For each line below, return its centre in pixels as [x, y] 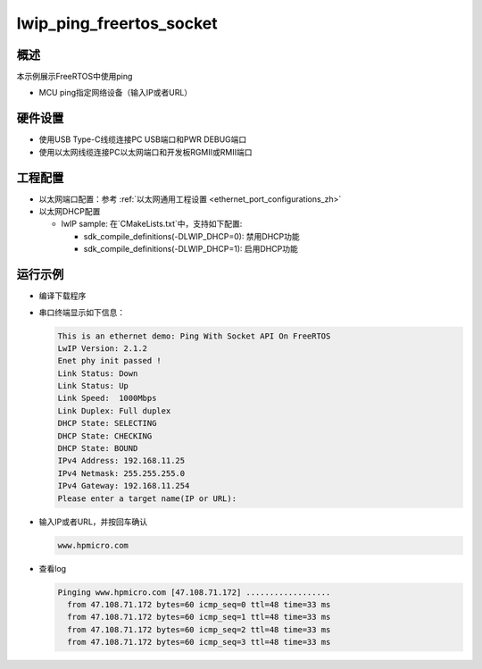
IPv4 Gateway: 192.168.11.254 [124, 486]
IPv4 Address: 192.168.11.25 [121, 461]
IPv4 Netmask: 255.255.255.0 [121, 473]
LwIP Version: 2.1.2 [102, 348]
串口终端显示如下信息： [82, 312]
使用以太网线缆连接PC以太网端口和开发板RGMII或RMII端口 [145, 152]
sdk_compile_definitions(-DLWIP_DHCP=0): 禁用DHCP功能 [192, 236]
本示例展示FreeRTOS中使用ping [75, 77]
